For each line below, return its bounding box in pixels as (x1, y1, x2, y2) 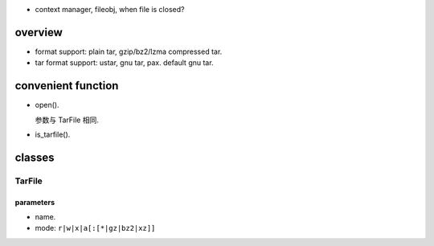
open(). (35, 100, 59, 110)
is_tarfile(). (35, 129, 71, 139)
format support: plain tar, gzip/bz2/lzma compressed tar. (35, 47, 223, 56)
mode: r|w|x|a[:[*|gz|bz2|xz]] (35, 223, 156, 233)
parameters (14, 197, 55, 207)
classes (14, 150, 55, 164)
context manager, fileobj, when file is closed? (35, 5, 185, 14)
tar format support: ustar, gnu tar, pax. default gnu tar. (35, 58, 214, 68)
